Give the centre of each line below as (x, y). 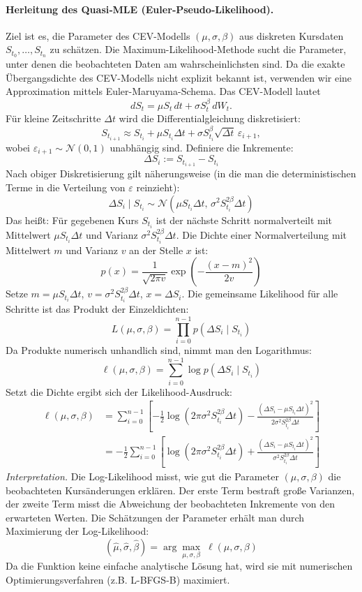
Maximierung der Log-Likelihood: (77, 531)
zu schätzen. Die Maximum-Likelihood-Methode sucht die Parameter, (198, 49)
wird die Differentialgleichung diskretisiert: (210, 118)
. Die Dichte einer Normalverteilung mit (261, 234)
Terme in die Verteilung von (66, 187)
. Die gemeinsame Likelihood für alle (260, 294)
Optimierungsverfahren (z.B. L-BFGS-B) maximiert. (118, 579)
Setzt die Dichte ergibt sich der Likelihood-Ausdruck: (119, 391)
